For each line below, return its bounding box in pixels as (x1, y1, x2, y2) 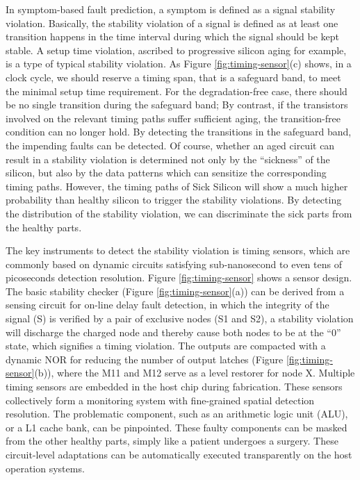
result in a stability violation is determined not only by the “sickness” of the (6, 151, 330, 166)
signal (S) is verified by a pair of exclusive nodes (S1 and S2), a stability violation (6, 311, 354, 326)
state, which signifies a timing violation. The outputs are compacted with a (6, 338, 326, 353)
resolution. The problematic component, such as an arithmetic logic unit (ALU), (6, 406, 348, 421)
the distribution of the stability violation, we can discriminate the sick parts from (6, 206, 352, 220)
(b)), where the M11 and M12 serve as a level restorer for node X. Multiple (34, 365, 355, 380)
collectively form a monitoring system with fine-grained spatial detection (6, 392, 315, 407)
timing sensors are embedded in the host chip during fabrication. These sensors (6, 379, 343, 394)
